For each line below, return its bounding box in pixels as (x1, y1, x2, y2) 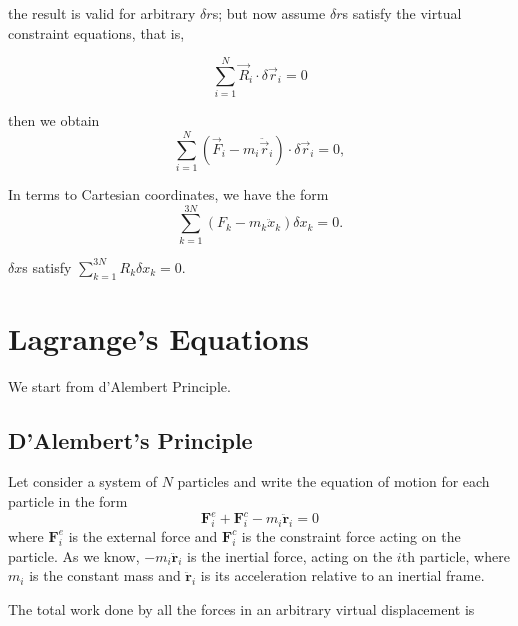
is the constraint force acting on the (241, 525, 461, 546)
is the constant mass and (29, 565, 181, 586)
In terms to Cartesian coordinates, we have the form (8, 184, 329, 205)
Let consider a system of (8, 471, 157, 492)
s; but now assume (212, 3, 326, 23)
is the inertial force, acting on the (187, 545, 393, 566)
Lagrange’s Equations (8, 317, 310, 358)
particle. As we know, (8, 545, 140, 566)
